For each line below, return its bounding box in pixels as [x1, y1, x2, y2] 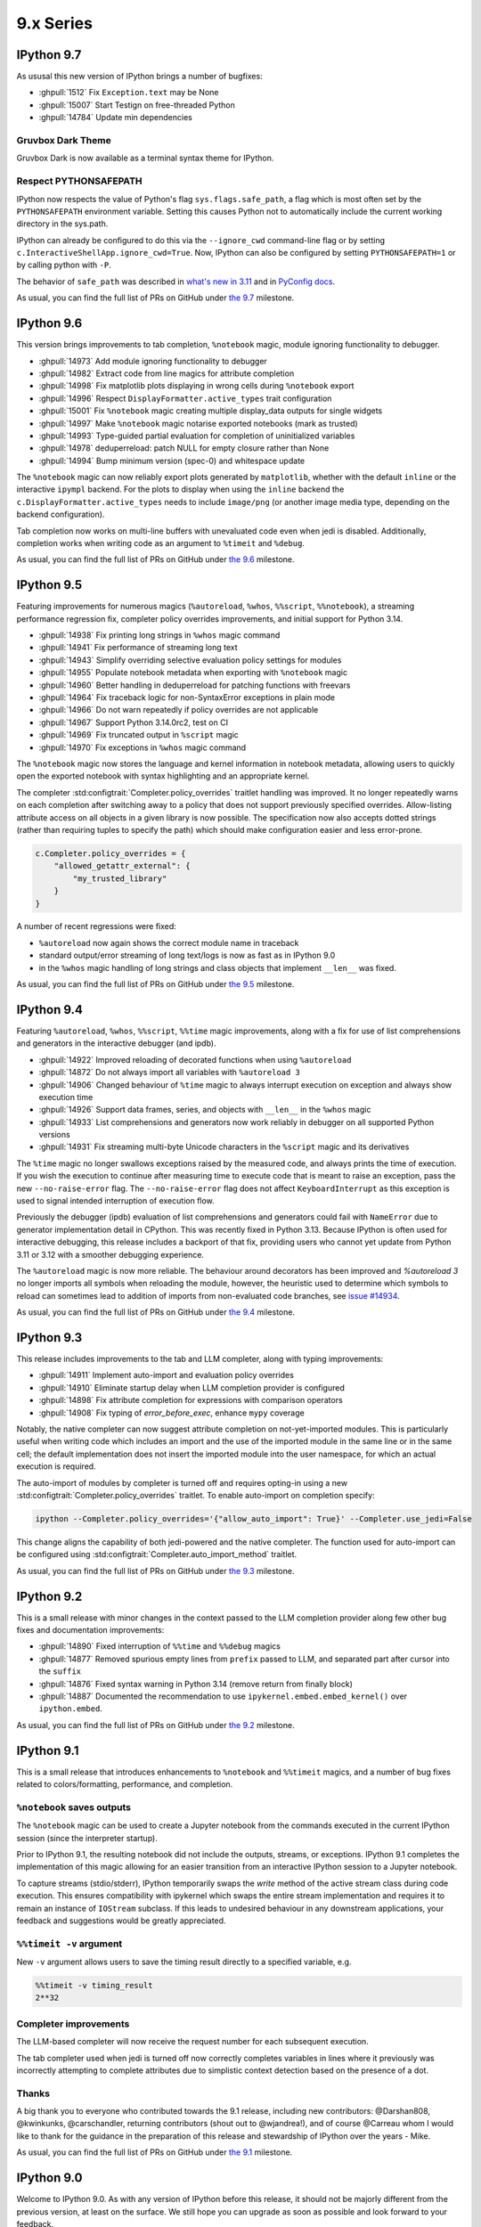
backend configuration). [16, 509, 105, 520]
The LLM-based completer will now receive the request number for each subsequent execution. [16, 2036, 369, 2047]
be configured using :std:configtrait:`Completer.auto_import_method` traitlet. [16, 1549, 298, 1560]
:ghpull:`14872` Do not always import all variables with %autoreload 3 [38, 1067, 300, 1078]
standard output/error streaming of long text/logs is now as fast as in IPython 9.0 [38, 950, 336, 961]
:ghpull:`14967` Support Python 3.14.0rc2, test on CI [38, 717, 229, 728]
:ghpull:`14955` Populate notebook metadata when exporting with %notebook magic [38, 667, 347, 678]
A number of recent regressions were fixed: [16, 921, 177, 932]
